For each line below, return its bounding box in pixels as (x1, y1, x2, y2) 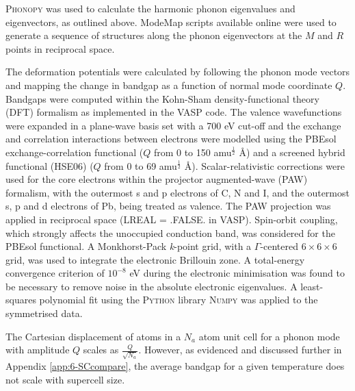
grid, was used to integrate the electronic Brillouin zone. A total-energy (5, 252, 305, 266)
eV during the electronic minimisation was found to (129, 266, 345, 280)
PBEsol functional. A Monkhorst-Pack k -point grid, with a (5, 239, 252, 253)
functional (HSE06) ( (5, 158, 94, 173)
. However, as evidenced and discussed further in (138, 342, 342, 357)
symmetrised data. (5, 306, 83, 320)
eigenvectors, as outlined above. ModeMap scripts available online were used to (5, 14, 337, 29)
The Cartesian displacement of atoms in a (5, 329, 181, 343)
